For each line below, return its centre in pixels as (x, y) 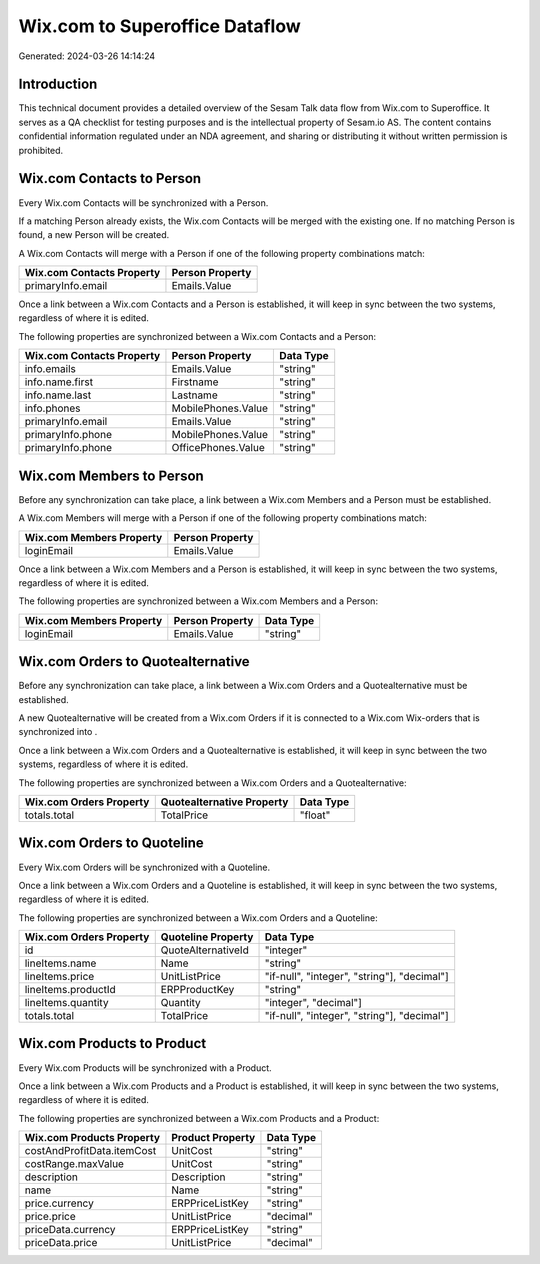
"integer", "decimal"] (313, 1003)
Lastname (195, 395)
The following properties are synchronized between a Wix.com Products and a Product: (199, 1118)
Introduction (58, 84)
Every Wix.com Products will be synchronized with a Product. (145, 1067)
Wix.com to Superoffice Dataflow (160, 26)
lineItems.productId (70, 990)
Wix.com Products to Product (112, 1043)
